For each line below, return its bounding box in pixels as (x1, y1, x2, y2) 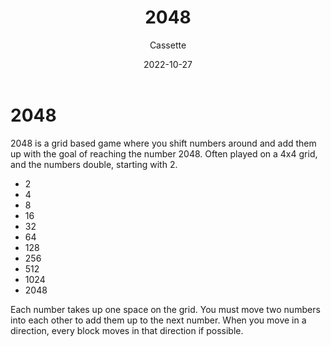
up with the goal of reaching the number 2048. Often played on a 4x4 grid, (10, 147, 318, 160)
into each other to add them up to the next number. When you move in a (10, 314, 307, 326)
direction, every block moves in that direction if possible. (10, 324, 244, 336)
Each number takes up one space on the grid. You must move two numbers (10, 303, 321, 315)
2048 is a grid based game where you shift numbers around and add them (10, 137, 317, 149)
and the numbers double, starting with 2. (10, 158, 178, 170)
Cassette (149, 39, 187, 51)
